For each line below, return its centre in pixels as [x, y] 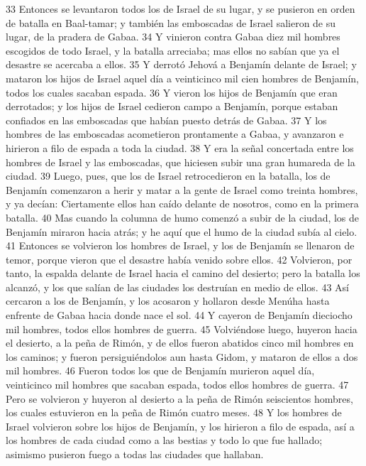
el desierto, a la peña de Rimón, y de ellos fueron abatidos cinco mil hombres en [180, 343]
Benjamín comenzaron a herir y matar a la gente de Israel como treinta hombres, [182, 189]
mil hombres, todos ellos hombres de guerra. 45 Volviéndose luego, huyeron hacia [182, 329]
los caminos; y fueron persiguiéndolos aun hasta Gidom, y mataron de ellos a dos [182, 356]
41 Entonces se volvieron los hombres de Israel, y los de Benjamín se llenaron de [180, 245]
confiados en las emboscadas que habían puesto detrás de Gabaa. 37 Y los [166, 120]
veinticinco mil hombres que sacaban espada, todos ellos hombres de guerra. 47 [177, 385]
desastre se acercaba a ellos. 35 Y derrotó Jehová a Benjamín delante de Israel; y [181, 64]
